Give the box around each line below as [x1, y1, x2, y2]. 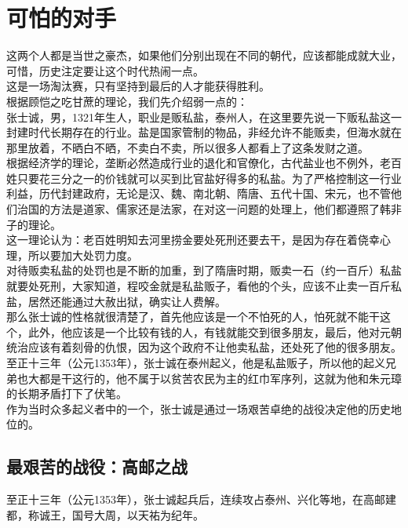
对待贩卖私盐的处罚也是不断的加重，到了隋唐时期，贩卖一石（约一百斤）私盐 [6, 262, 402, 279]
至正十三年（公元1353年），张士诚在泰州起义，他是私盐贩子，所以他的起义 [6, 355, 385, 370]
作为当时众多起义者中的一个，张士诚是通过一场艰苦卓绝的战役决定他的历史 [6, 400, 391, 417]
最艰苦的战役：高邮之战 [6, 454, 188, 479]
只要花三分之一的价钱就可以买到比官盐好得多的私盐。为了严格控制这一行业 [16, 169, 402, 186]
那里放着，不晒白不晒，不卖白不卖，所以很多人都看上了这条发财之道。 [6, 139, 369, 155]
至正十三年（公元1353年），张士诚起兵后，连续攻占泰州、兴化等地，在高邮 [6, 491, 385, 508]
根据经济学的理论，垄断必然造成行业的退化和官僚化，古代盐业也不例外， [6, 155, 380, 171]
